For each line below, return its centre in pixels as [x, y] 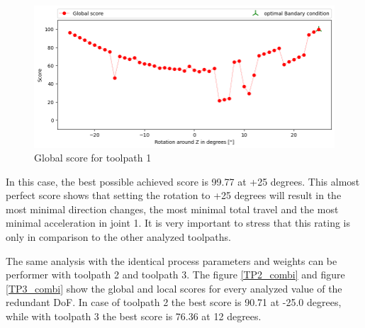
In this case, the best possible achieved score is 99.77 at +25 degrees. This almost [183, 181]
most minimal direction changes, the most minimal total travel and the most [172, 209]
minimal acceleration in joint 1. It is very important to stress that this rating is [178, 223]
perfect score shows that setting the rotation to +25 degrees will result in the [174, 195]
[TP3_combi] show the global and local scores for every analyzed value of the [174, 288]
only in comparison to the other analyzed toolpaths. [118, 237]
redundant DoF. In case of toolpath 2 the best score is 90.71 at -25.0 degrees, [174, 302]
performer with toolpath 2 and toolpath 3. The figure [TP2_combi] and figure [175, 275]
